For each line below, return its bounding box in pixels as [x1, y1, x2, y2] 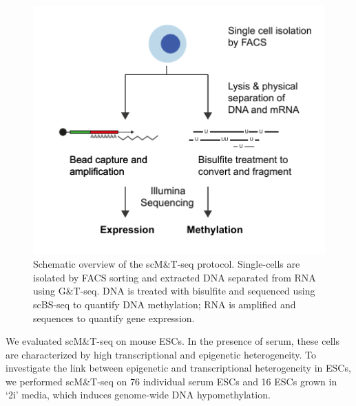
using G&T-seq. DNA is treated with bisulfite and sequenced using [33, 284, 315, 298]
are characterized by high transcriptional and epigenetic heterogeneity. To [6, 347, 317, 361]
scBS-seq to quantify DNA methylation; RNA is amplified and [33, 297, 296, 311]
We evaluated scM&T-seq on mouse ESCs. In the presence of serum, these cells [6, 334, 339, 348]
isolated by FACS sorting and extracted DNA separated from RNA [33, 270, 316, 284]
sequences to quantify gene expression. [33, 310, 195, 325]
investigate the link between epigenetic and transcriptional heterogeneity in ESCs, [6, 361, 351, 375]
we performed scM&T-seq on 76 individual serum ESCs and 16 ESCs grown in [6, 374, 337, 388]
